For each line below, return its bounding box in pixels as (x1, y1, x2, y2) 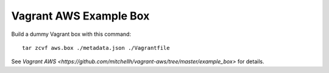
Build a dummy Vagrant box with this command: (11, 30, 131, 38)
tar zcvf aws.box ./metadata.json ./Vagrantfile (22, 44, 170, 51)
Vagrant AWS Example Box (11, 9, 150, 23)
